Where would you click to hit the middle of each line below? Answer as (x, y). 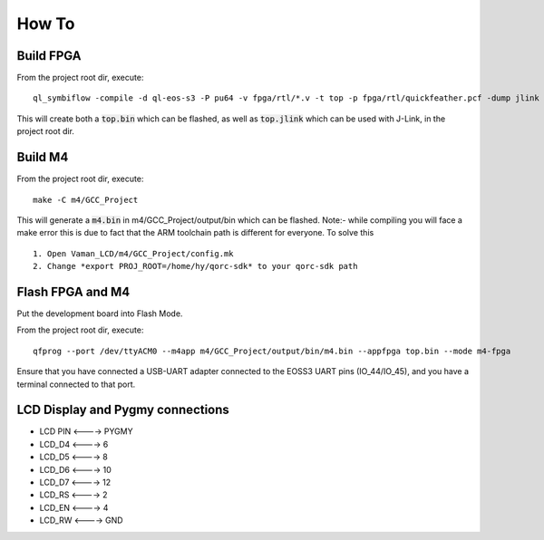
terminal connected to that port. (76, 384)
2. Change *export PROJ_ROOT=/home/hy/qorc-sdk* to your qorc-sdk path (195, 266)
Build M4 (43, 157)
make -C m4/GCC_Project (86, 200)
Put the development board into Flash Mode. (100, 313)
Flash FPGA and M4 (73, 291)
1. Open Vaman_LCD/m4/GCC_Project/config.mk (134, 253)
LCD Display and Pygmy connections (123, 410)
